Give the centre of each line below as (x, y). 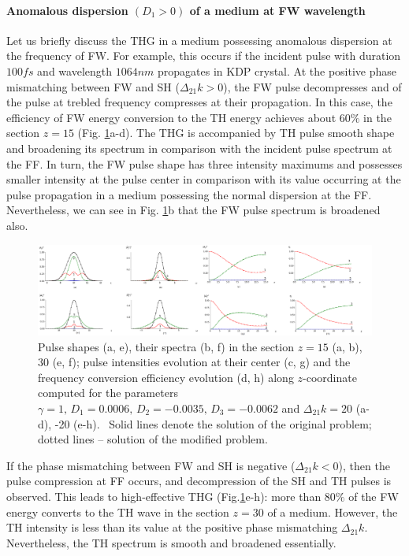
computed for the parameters (108, 393)
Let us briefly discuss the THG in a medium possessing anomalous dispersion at (199, 40)
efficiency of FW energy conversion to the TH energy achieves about (171, 117)
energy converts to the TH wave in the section (118, 512)
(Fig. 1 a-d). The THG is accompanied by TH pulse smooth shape (236, 133)
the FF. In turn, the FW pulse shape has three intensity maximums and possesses (204, 163)
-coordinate (330, 377)
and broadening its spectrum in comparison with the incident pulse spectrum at (199, 148)
